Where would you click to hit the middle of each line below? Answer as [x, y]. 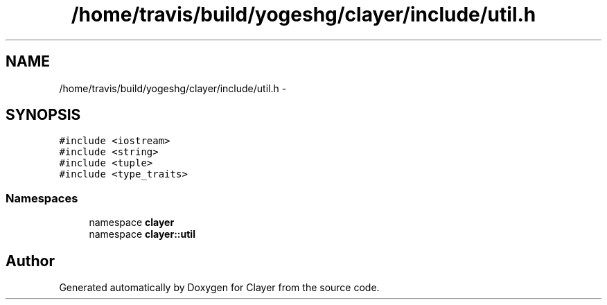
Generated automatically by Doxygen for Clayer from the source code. [219, 288]
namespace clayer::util [142, 234]
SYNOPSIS [43, 115]
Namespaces [42, 198]
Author [30, 261]
